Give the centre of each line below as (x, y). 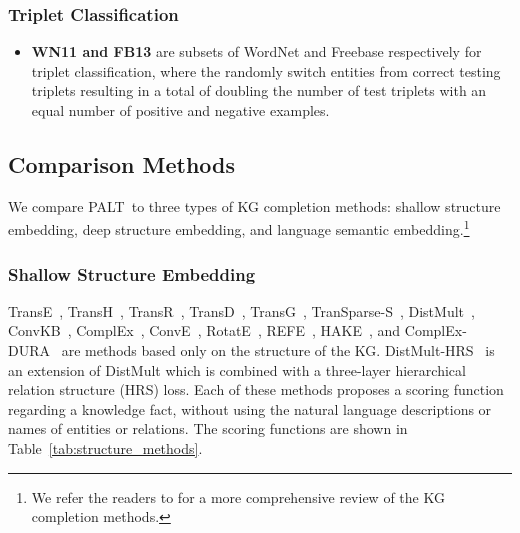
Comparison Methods (122, 163)
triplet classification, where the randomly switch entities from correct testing (266, 70)
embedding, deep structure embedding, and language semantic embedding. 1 (239, 228)
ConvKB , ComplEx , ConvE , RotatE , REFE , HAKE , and (204, 330)
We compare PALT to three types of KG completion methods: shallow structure (254, 205)
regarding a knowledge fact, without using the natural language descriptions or (250, 408)
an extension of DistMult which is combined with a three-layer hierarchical (237, 369)
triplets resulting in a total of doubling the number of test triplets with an (259, 90)
